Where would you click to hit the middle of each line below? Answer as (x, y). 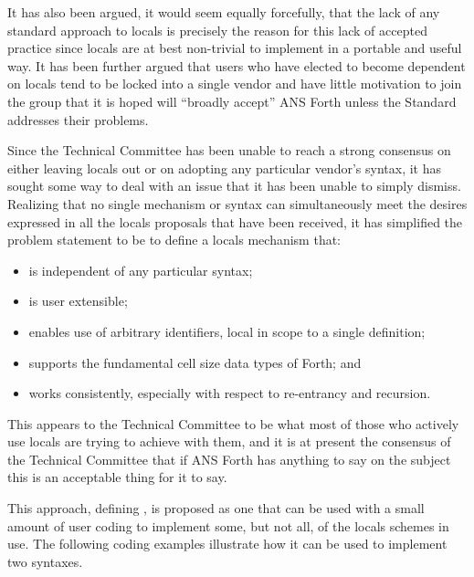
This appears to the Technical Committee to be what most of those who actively (233, 423)
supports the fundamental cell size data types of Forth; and (195, 362)
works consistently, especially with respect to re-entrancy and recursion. (230, 393)
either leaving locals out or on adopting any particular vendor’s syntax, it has (224, 168)
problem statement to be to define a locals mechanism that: (174, 240)
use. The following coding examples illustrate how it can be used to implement (227, 544)
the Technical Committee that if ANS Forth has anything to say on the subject (229, 459)
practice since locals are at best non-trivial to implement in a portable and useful (235, 48)
